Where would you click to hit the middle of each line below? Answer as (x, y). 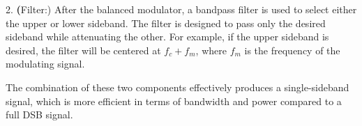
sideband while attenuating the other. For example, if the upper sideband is (167, 37)
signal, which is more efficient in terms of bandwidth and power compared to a (174, 101)
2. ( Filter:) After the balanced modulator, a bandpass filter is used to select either (181, 9)
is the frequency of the (292, 50)
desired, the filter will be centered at (83, 50)
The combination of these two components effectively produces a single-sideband (178, 87)
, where (211, 50)
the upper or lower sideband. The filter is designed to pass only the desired (166, 23)
